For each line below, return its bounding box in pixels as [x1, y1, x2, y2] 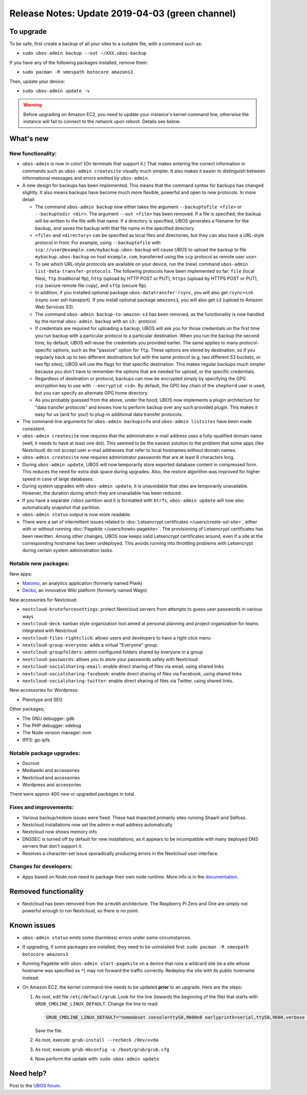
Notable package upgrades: [9, 750, 80, 757]
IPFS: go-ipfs [22, 737, 50, 743]
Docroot [22, 760, 39, 766]
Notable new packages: [9, 560, 70, 567]
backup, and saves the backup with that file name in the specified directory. [35, 225, 195, 231]
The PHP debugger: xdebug [22, 722, 81, 729]
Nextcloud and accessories [22, 774, 80, 780]
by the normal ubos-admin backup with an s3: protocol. [35, 318, 158, 324]
